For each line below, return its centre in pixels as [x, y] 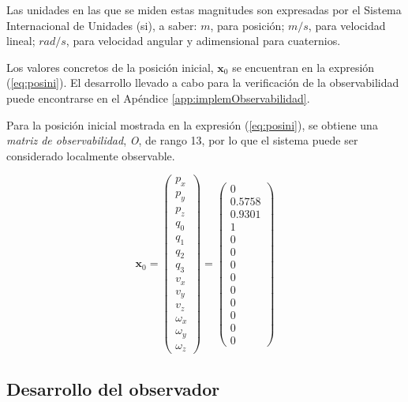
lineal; [21, 41]
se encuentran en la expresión [303, 67]
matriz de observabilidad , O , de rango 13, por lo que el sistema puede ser [182, 140]
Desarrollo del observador [113, 388]
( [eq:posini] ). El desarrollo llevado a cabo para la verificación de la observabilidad [203, 83]
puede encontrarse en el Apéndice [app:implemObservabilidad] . [158, 98]
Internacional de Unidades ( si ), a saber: [102, 25]
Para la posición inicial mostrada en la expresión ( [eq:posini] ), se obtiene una [192, 124]
